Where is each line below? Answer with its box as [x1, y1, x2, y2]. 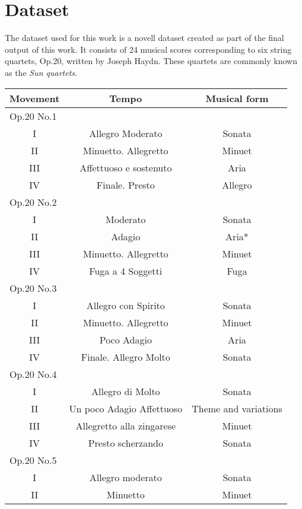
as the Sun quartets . [5, 66, 77, 78]
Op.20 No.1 [9, 109, 57, 123]
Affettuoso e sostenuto [80, 160, 172, 174]
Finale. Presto [96, 177, 155, 192]
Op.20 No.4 [9, 367, 57, 381]
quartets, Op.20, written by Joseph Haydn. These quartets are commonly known [5, 55, 297, 67]
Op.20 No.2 [9, 195, 57, 209]
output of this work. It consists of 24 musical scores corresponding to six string [5, 43, 292, 55]
